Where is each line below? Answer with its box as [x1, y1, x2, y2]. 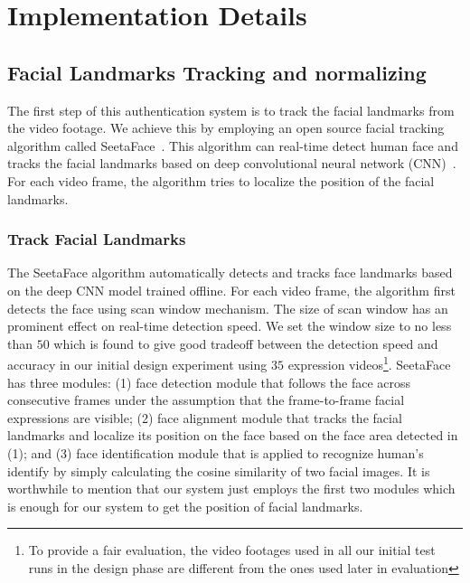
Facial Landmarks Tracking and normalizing [7, 58, 427, 86]
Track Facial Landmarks [7, 228, 186, 250]
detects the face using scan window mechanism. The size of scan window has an [7, 298, 448, 317]
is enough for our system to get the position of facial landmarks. [7, 496, 363, 515]
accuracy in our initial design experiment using [7, 354, 268, 373]
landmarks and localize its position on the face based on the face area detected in [7, 426, 458, 445]
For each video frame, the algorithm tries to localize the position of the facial [7, 171, 435, 190]
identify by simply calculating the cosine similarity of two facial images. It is [7, 461, 430, 480]
